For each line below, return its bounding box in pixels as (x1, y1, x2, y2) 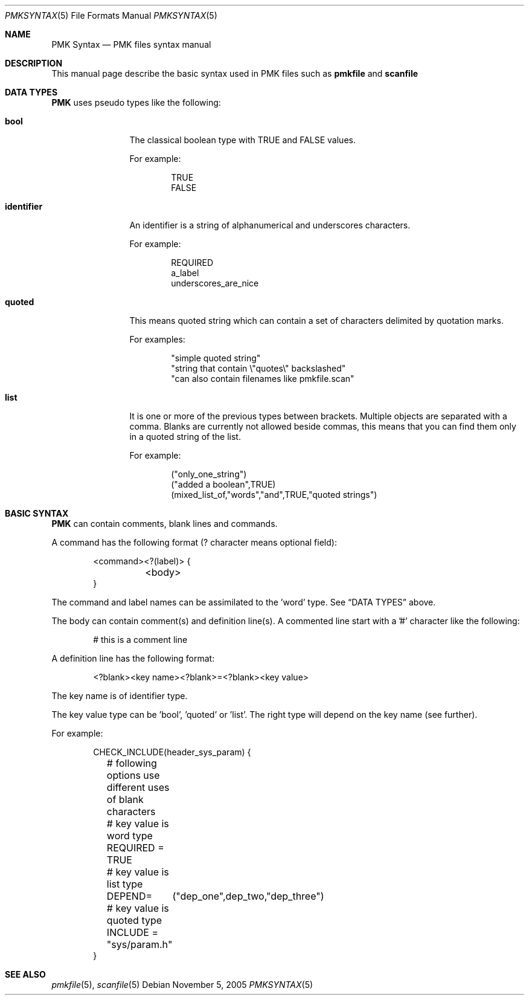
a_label (171, 268, 199, 278)
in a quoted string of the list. (129, 431, 241, 442)
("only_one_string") (171, 469, 247, 479)
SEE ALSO (5, 969, 46, 979)
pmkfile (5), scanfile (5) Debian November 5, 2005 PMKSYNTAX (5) (51, 979, 313, 990)
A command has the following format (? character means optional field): (51, 537, 337, 547)
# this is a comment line (93, 634, 188, 645)
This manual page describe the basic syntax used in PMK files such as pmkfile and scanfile (51, 68, 418, 79)
